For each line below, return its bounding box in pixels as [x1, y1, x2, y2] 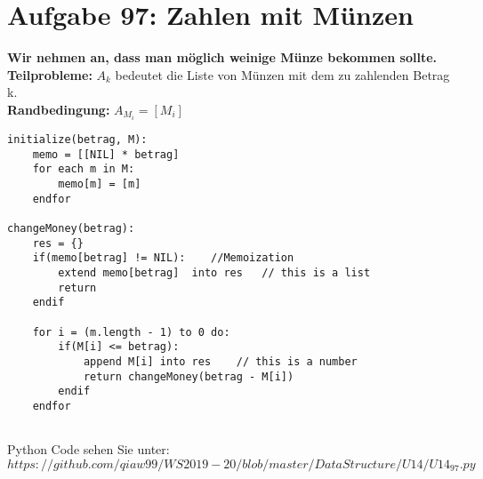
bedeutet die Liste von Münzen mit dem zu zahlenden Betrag [115, 65, 450, 84]
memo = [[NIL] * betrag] [32, 148, 180, 161]
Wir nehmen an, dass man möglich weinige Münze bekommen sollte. [7, 48, 438, 67]
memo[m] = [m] [58, 177, 141, 190]
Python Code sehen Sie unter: [7, 440, 170, 459]
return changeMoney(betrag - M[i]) [83, 370, 294, 383]
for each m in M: [32, 163, 135, 176]
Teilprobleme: [7, 65, 93, 84]
